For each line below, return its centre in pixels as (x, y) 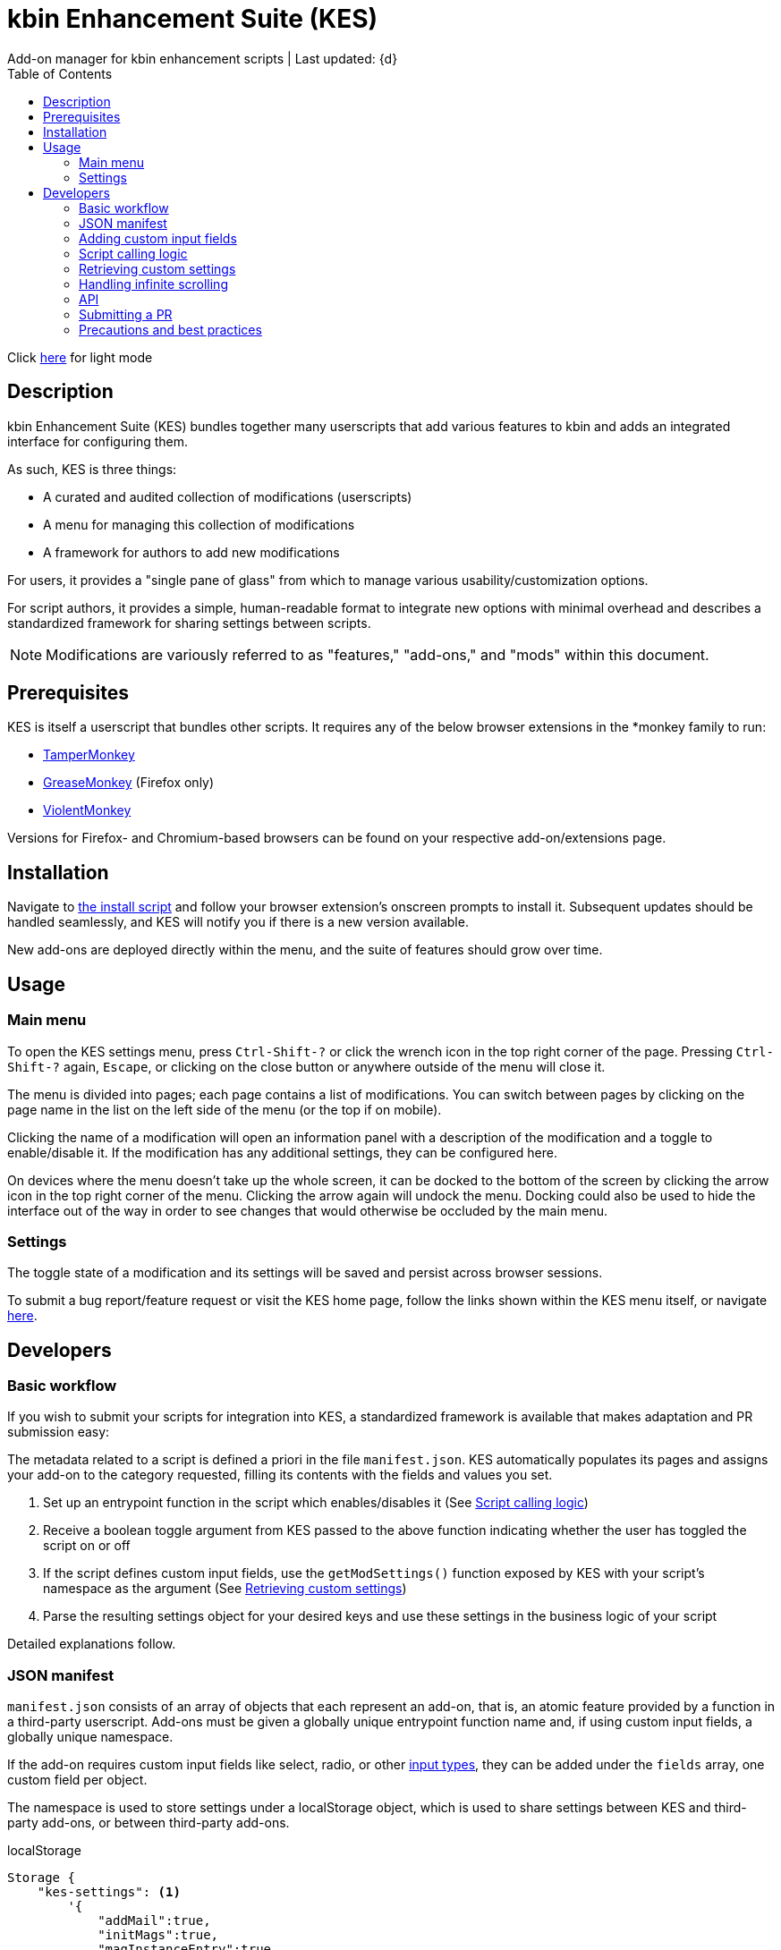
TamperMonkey (89, 755)
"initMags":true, (158, 1935)
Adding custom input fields (158, 238)
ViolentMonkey (87, 810)
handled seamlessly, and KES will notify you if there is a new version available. (238, 922)
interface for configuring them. (98, 441)
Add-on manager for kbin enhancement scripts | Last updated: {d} (203, 58)
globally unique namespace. (90, 1737)
